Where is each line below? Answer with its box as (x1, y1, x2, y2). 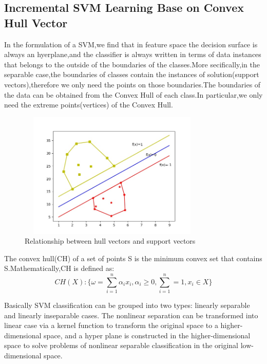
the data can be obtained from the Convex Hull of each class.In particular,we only (4, 89, 263, 100)
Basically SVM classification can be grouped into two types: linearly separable (4, 300, 250, 311)
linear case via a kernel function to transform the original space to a (4, 320, 218, 331)
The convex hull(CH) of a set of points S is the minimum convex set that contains (4, 252, 262, 263)
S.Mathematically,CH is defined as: (4, 263, 115, 274)
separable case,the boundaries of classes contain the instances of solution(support (4, 69, 259, 80)
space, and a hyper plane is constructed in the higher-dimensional (44, 330, 251, 340)
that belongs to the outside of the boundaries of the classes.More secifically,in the (4, 59, 260, 69)
